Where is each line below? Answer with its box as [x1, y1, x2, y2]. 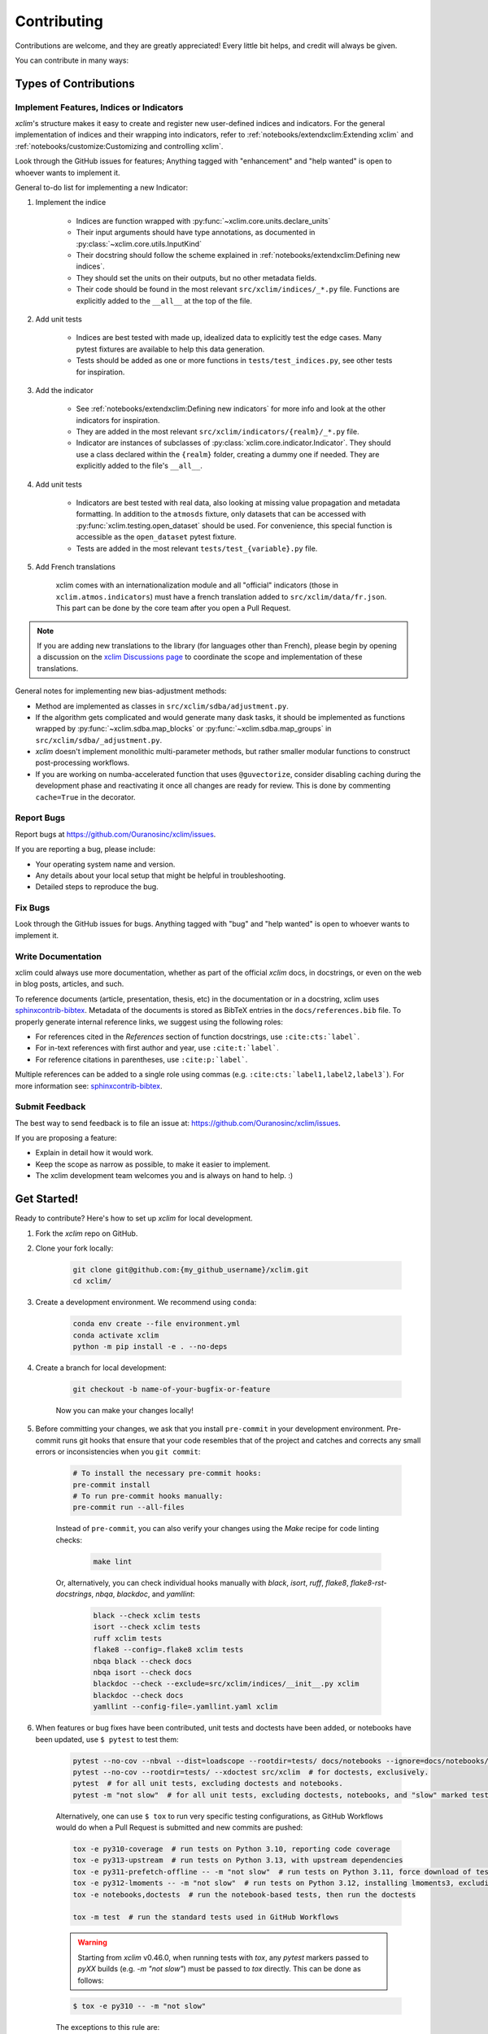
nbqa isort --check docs [93, 1668, 193, 1677]
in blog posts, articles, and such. [15, 979, 124, 989]
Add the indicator [35, 385, 94, 395]
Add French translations [35, 561, 115, 571]
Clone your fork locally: [35, 1243, 114, 1253]
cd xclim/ [72, 1277, 112, 1285]
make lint [93, 1556, 133, 1566]
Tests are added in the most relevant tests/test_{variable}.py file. [76, 543, 318, 553]
